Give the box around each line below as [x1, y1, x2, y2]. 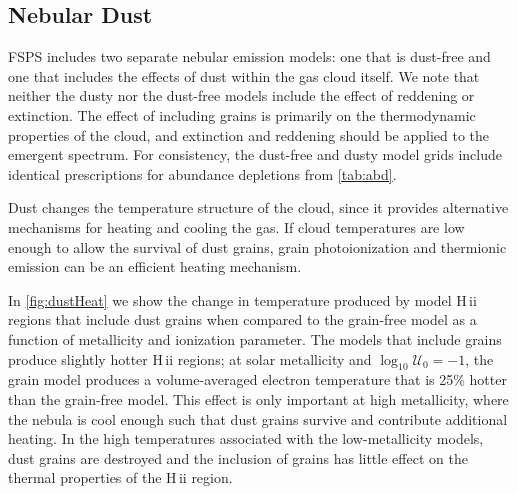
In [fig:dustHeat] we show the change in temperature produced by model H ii [8, 289, 477, 310]
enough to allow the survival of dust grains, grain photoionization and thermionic [8, 236, 507, 257]
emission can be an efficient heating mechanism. [8, 256, 302, 277]
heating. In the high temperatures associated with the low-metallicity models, [8, 428, 484, 449]
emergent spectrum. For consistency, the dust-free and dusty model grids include [8, 144, 502, 165]
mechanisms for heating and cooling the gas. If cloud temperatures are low [8, 216, 465, 237]
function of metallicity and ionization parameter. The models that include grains [8, 328, 502, 349]
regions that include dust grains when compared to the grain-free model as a [8, 309, 477, 330]
